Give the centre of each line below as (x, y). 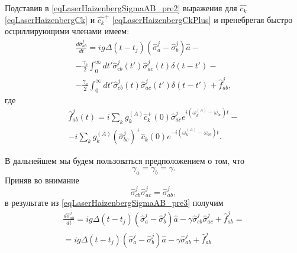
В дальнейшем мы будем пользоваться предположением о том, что (125, 161)
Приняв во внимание (42, 180)
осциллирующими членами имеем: (67, 31)
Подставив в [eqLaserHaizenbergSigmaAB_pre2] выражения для (121, 8)
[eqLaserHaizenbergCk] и (50, 19)
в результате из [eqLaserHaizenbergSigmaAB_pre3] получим (114, 203)
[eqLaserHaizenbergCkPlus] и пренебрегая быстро (202, 19)
